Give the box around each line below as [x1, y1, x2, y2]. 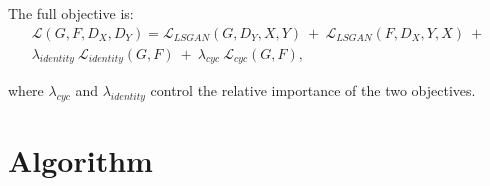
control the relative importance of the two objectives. [150, 80, 476, 101]
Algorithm [8, 140, 153, 181]
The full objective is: [8, 3, 134, 23]
